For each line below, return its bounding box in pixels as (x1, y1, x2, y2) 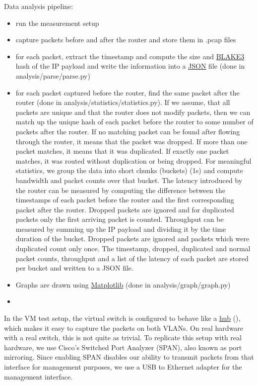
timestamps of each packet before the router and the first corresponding (15, 194, 234, 205)
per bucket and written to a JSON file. (15, 263, 133, 273)
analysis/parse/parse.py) (15, 70, 90, 81)
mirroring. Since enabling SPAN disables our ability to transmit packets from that (4, 352, 254, 362)
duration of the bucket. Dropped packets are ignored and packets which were (15, 233, 250, 244)
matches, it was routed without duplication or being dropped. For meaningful (15, 155, 252, 166)
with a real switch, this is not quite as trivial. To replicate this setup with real (4, 332, 242, 343)
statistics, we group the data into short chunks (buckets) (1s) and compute (15, 165, 243, 176)
